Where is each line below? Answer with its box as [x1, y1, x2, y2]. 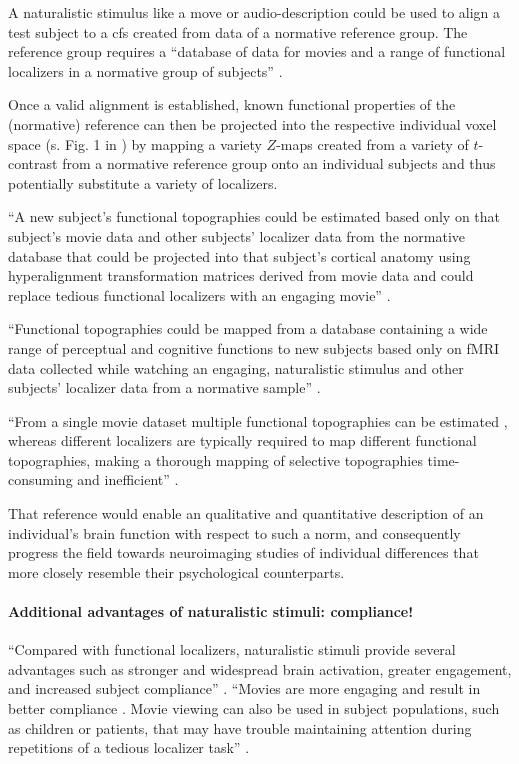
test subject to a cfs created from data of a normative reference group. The [8, 21, 468, 42]
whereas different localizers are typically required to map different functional [8, 430, 477, 451]
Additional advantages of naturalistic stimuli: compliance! [8, 601, 414, 622]
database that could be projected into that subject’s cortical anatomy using [8, 245, 471, 266]
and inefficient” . [77, 469, 179, 490]
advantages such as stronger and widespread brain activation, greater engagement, [8, 658, 512, 679]
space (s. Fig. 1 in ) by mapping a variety [8, 133, 262, 154]
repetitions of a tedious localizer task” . [8, 737, 250, 758]
